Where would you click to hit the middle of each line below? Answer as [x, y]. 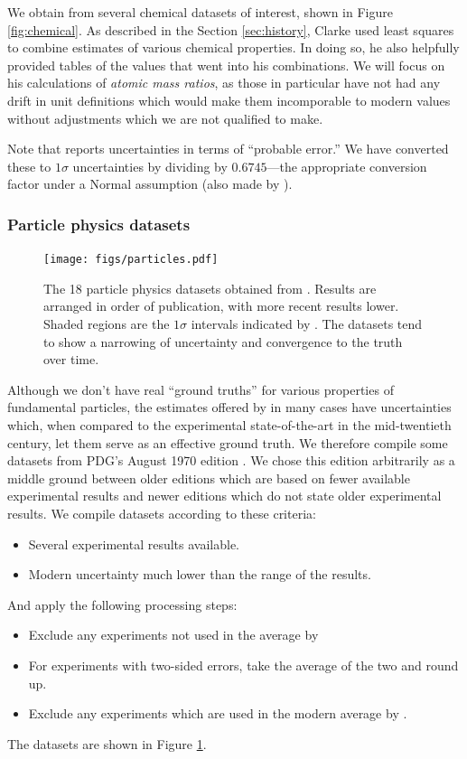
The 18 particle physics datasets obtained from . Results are [210, 288]
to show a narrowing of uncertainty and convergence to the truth [223, 341]
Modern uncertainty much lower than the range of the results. [200, 574]
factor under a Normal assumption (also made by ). [150, 184]
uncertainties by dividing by [150, 166]
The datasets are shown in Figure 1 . [107, 743]
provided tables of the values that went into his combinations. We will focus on [226, 65]
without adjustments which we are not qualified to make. [165, 118]
